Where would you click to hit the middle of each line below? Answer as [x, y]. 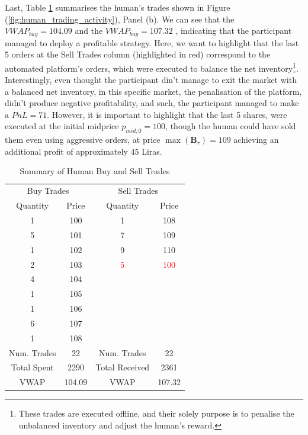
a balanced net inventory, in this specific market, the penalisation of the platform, [153, 91]
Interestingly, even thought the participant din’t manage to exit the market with [151, 80]
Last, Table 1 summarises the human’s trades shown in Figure [118, 7]
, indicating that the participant [234, 31]
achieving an [256, 140]
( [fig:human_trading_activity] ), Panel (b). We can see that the [120, 19]
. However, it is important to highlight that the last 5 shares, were [167, 114]
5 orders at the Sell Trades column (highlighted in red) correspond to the [138, 54]
